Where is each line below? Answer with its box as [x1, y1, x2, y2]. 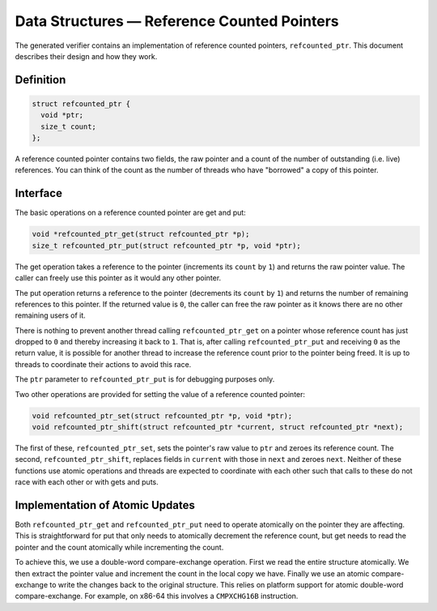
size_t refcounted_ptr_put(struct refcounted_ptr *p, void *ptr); [32, 241, 301, 250]
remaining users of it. [15, 310, 87, 320]
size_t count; [40, 122, 97, 131]
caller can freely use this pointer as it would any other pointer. [15, 273, 222, 283]
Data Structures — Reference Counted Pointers [15, 12, 339, 30]
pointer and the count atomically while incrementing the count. [15, 542, 224, 552]
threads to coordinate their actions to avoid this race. [15, 359, 192, 369]
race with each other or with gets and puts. [15, 477, 159, 487]
